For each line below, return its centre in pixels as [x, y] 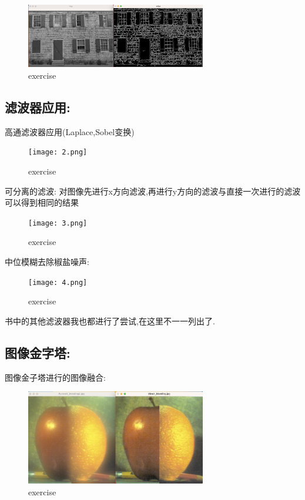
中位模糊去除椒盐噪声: [47, 262]
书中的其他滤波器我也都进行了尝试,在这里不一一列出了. [110, 321]
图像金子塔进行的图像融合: [55, 377]
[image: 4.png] [58, 282]
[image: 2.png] [58, 152]
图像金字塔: [38, 352]
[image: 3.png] [58, 223]
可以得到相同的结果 [42, 202]
